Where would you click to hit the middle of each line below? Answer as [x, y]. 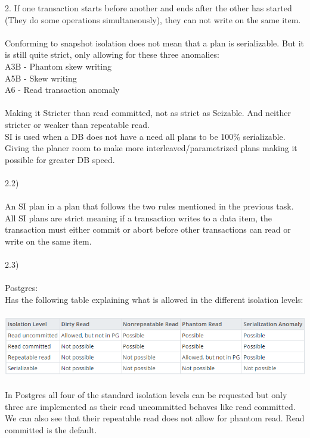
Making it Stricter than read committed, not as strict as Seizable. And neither [148, 113]
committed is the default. [51, 429]
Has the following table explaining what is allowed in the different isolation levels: [154, 299]
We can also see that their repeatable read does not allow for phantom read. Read [155, 418]
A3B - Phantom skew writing [58, 66]
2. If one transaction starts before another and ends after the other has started [148, 8]
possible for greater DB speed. [60, 159]
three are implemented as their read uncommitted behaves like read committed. [150, 406]
